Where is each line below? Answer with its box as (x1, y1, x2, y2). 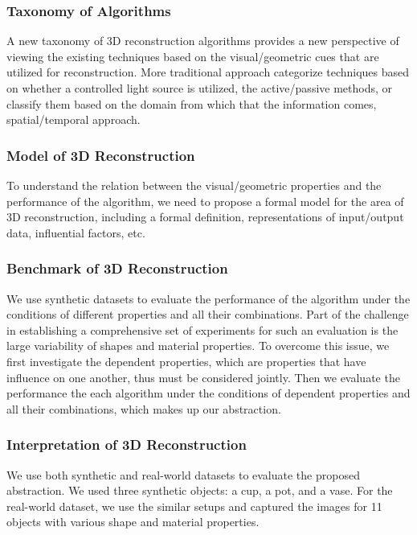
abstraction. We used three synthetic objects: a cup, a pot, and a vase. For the (6, 482, 393, 499)
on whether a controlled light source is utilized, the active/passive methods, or (6, 80, 393, 96)
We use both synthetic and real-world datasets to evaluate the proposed (6, 466, 360, 483)
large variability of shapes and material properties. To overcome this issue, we (6, 337, 390, 354)
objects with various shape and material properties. (6, 513, 260, 530)
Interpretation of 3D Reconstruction (6, 434, 247, 455)
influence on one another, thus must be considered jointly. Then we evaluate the (6, 368, 400, 385)
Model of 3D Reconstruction (6, 145, 195, 165)
